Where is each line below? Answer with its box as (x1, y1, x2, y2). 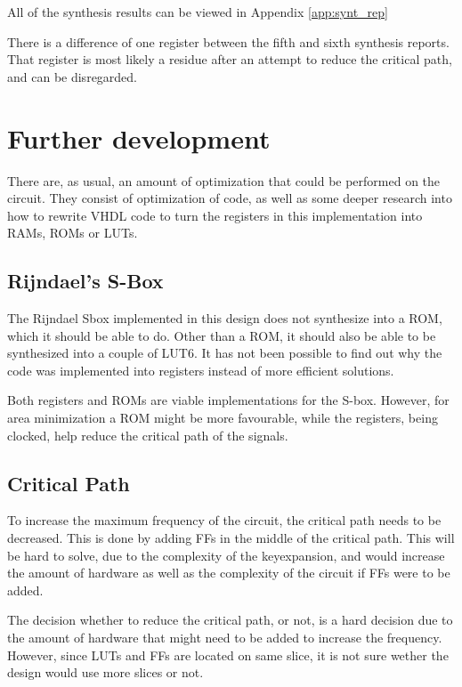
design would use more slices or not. (7, 663, 204, 682)
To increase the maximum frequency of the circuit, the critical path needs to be (7, 511, 442, 529)
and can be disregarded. (7, 67, 138, 85)
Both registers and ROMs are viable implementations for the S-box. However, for (7, 391, 450, 409)
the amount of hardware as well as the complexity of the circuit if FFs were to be (7, 563, 450, 582)
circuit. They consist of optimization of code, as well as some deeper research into (7, 189, 452, 207)
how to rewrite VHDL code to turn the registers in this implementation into (7, 206, 423, 224)
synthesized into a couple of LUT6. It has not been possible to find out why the (7, 343, 442, 362)
